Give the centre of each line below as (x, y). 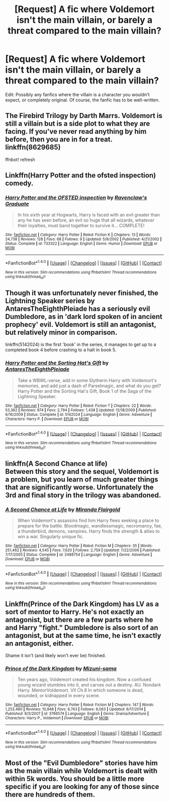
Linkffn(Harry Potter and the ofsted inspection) (80, 175)
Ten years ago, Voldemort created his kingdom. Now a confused (84, 679)
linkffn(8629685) (33, 147)
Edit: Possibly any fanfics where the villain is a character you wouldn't (77, 94)
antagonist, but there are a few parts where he (79, 620)
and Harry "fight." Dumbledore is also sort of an (82, 628)
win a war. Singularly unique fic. (51, 537)
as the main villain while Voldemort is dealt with (81, 771)
